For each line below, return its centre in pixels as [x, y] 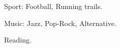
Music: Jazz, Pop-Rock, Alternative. [60, 23]
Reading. [18, 40]
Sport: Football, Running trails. [53, 6]
